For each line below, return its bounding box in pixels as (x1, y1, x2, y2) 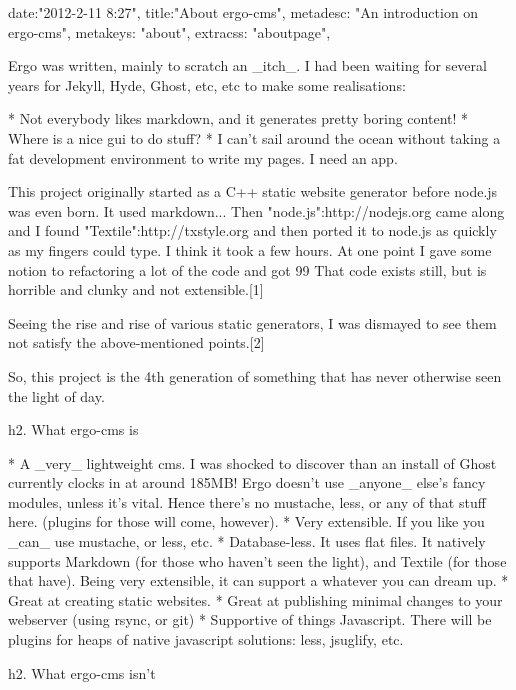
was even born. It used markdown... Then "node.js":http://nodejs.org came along (8, 200, 505, 221)
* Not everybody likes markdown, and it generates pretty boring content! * (8, 108, 469, 129)
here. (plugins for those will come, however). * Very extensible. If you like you (8, 511, 485, 532)
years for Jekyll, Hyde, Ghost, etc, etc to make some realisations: (8, 74, 406, 95)
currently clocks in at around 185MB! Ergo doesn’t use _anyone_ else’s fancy (8, 472, 486, 493)
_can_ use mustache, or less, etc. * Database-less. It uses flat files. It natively (8, 531, 486, 552)
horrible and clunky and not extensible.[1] (8, 279, 264, 300)
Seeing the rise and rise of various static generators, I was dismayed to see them (8, 312, 497, 333)
